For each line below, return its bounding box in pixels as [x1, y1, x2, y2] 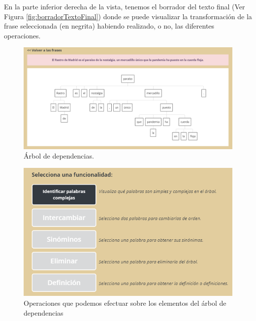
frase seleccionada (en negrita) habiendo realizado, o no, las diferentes [4, 21, 215, 31]
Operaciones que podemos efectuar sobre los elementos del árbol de [24, 297, 226, 308]
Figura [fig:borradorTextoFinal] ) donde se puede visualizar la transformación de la [4, 11, 252, 21]
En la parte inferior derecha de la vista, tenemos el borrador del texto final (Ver [4, 1, 245, 11]
